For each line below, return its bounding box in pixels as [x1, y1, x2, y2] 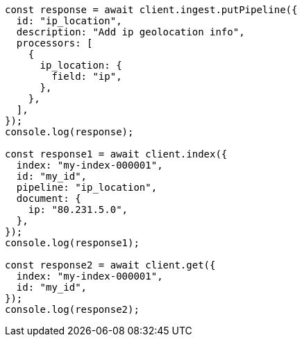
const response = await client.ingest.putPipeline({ [5, 4, 298, 15]
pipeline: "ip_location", [16, 182, 158, 193]
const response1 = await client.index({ [5, 148, 228, 160]
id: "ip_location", [16, 15, 122, 26]
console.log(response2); [5, 304, 140, 315]
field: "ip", [51, 71, 122, 82]
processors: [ [16, 37, 93, 49]
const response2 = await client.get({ [5, 259, 216, 271]
